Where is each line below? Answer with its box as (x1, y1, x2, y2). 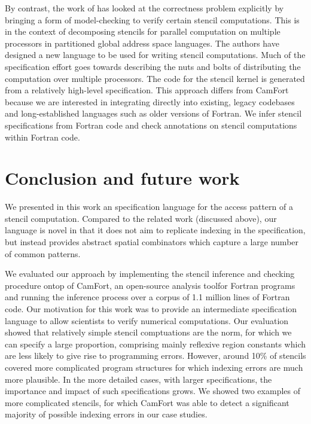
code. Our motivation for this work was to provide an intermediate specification (5, 303, 297, 315)
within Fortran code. (5, 130, 80, 143)
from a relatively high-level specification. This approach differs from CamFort (5, 84, 289, 96)
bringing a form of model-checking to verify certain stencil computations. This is (5, 13, 300, 26)
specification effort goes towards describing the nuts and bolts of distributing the (5, 60, 301, 72)
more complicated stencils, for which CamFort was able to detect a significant (5, 396, 289, 408)
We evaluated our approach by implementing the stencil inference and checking (5, 267, 295, 280)
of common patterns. (5, 247, 81, 260)
